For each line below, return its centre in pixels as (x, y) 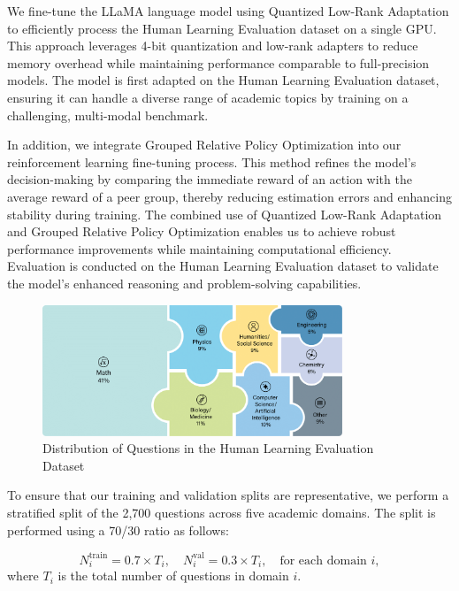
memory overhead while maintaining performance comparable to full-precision (218, 62)
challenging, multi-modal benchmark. (108, 115)
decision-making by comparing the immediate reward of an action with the (210, 179)
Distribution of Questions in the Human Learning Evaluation (208, 448)
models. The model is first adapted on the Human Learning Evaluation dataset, (223, 80)
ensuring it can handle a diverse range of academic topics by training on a (208, 97)
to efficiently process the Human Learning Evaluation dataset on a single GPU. (222, 28)
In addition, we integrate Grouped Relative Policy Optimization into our (204, 145)
